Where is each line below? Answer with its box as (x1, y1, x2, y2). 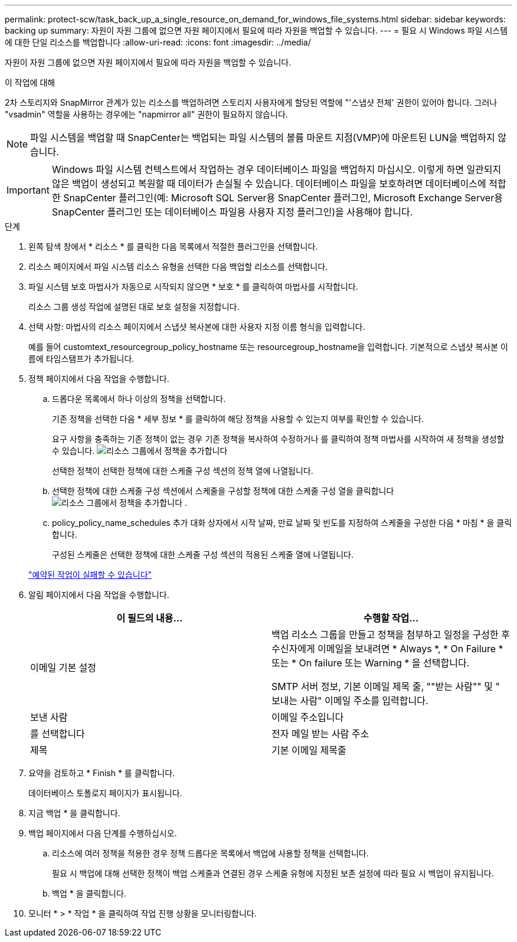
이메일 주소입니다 (271, 711, 344, 723)
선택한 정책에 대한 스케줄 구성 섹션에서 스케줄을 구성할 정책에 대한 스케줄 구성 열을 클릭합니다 (52, 486, 394, 496)
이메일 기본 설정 (30, 662, 97, 673)
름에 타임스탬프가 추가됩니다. (28, 354, 135, 364)
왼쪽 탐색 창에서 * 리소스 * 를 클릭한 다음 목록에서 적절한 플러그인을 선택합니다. (28, 241, 318, 251)
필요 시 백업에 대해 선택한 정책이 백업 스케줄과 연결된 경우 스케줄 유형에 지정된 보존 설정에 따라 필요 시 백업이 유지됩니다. (52, 868, 494, 878)
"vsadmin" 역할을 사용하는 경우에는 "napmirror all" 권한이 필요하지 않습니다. (5, 109, 288, 119)
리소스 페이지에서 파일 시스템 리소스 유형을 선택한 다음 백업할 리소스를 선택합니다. (28, 261, 328, 272)
